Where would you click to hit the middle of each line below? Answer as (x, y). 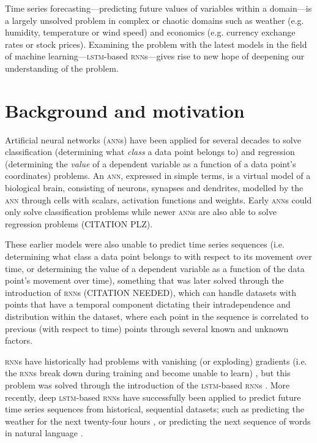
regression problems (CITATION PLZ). (79, 223)
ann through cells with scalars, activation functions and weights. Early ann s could (158, 199)
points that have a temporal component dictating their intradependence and (148, 304)
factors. (19, 340)
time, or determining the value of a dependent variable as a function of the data (155, 268)
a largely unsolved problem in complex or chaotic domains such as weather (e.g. (155, 20)
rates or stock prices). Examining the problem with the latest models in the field (156, 44)
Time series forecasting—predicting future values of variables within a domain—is (158, 8)
